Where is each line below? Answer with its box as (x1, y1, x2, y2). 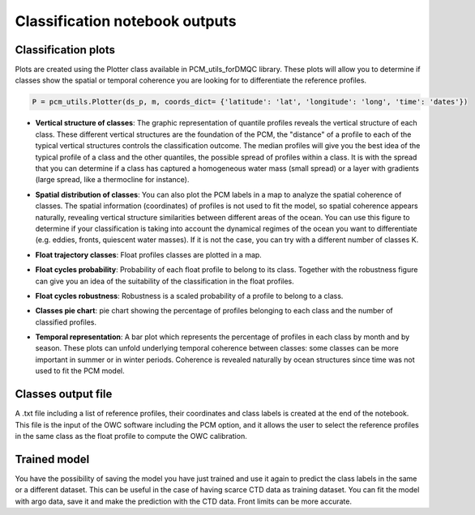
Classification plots (15, 43, 116, 57)
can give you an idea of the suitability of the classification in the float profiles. (35, 276, 295, 286)
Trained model (15, 452, 90, 466)
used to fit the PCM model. (35, 366, 125, 376)
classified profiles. (35, 317, 97, 327)
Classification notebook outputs (15, 12, 237, 30)
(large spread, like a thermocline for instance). (35, 175, 190, 185)
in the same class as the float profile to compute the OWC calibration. (15, 431, 247, 441)
